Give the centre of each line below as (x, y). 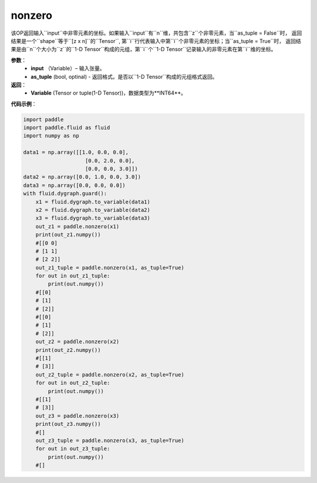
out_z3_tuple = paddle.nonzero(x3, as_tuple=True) (110, 440)
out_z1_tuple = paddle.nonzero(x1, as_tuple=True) (110, 267)
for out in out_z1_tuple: (73, 276)
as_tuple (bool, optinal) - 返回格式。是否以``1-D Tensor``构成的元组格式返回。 (124, 76)
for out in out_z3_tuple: (73, 449)
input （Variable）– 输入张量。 (68, 68)
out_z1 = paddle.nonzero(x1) (77, 226)
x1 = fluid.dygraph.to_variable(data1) (93, 202)
